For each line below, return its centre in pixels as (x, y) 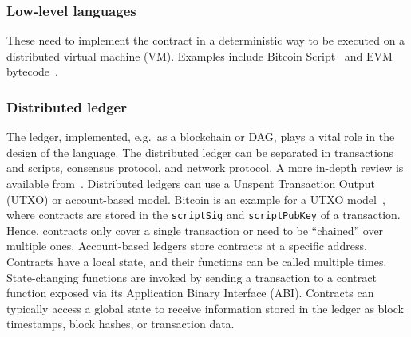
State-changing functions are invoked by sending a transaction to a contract (192, 277)
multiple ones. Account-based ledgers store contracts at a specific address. (187, 246)
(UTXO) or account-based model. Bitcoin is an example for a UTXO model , (196, 199)
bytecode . (32, 71)
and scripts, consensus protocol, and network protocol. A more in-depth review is (205, 168)
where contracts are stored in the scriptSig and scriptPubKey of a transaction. (204, 215)
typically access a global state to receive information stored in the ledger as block (205, 308)
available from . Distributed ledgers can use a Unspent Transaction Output (191, 183)
